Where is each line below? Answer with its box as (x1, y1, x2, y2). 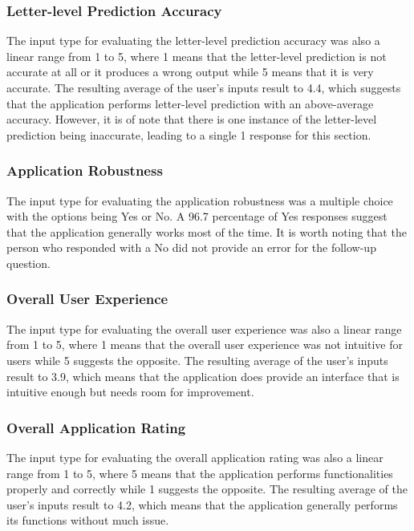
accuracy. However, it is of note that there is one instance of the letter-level (6, 111, 377, 128)
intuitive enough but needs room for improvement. (6, 383, 254, 400)
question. (6, 254, 51, 271)
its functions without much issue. (6, 512, 169, 529)
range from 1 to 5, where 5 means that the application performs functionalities (6, 464, 393, 481)
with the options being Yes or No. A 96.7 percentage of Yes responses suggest (6, 208, 388, 225)
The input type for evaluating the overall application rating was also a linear (6, 448, 384, 465)
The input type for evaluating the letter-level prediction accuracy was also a (6, 32, 380, 49)
